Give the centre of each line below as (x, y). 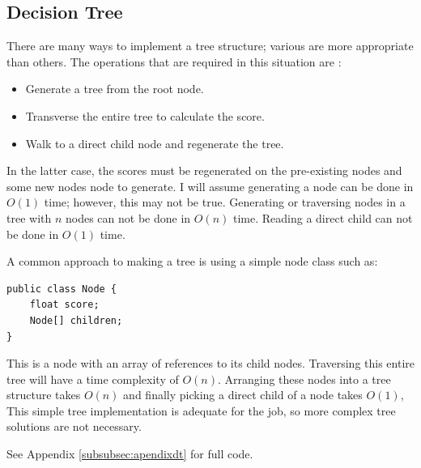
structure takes (44, 395)
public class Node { (62, 289)
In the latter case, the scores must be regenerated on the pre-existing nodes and (204, 170)
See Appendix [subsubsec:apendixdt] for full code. (130, 454)
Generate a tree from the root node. (115, 89)
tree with (29, 217)
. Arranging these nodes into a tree (304, 379)
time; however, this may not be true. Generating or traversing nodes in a (225, 202)
